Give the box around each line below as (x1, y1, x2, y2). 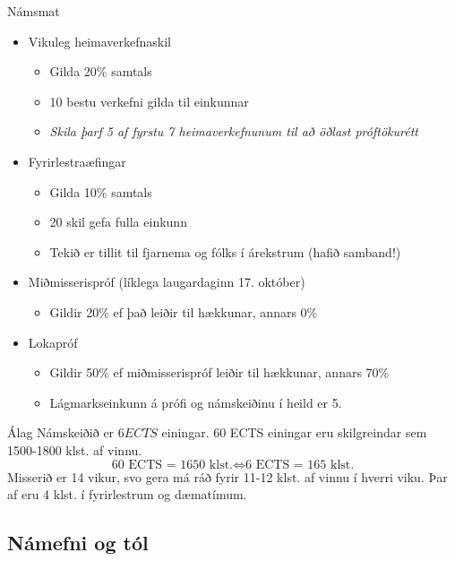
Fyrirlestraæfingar (28, 151, 126, 170)
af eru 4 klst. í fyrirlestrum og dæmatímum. (7, 485, 247, 504)
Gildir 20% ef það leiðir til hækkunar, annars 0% (49, 302, 318, 321)
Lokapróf (28, 332, 78, 351)
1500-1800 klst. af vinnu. (7, 440, 142, 459)
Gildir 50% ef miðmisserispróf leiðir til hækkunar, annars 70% (49, 363, 390, 382)
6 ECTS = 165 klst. (245, 458, 355, 471)
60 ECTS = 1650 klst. (111, 458, 233, 471)
